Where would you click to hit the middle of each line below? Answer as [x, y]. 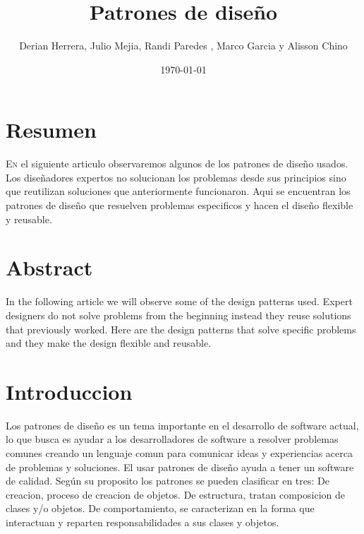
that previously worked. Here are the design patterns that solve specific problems [181, 329]
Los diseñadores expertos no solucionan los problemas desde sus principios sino [176, 177]
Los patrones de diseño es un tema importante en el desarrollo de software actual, [182, 425]
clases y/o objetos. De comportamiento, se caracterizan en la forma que [160, 508]
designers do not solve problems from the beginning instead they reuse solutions [178, 315]
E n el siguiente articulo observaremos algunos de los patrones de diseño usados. [177, 164]
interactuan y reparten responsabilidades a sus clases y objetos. [142, 522]
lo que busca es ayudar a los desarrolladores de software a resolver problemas [172, 439]
